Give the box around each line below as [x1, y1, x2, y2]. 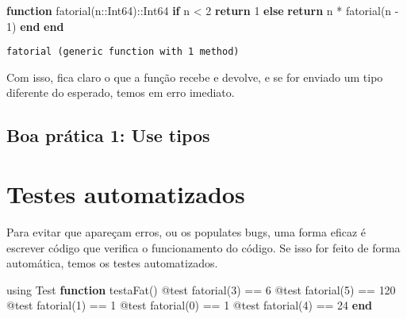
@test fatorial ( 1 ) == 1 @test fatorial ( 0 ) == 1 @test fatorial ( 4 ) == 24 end [6, 297, 373, 313]
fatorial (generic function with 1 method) [6, 46, 240, 58]
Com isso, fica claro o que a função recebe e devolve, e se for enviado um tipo [6, 68, 383, 85]
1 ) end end [6, 17, 64, 34]
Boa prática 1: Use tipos [6, 123, 210, 148]
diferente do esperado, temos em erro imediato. [6, 84, 235, 101]
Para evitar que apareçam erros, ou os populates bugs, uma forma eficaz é [6, 223, 366, 240]
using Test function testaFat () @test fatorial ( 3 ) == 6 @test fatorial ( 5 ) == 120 [6, 281, 396, 298]
